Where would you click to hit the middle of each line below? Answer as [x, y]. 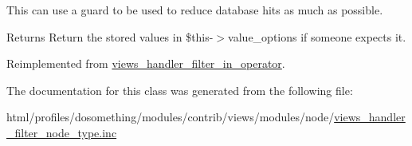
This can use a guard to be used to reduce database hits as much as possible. [195, 10]
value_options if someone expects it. [317, 36]
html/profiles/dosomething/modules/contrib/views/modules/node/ [171, 117]
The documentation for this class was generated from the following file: [180, 90]
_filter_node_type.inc [62, 132]
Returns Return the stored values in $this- [110, 36]
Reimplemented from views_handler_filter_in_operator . [146, 63]
